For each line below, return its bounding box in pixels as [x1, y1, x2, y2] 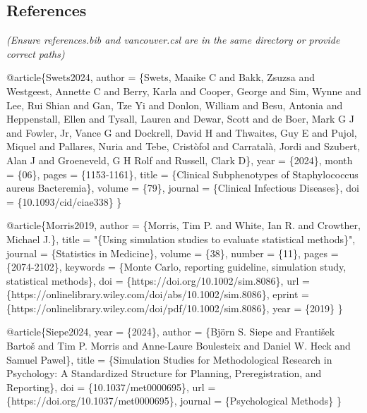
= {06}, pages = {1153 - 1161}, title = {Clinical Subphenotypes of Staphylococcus [6, 166, 359, 181]
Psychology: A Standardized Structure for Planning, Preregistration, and [6, 366, 322, 381]
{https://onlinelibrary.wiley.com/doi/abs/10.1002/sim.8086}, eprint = [6, 287, 309, 302]
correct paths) [6, 46, 65, 61]
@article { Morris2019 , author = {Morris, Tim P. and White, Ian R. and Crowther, [6, 218, 361, 233]
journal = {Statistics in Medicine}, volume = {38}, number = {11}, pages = [6, 245, 339, 260]
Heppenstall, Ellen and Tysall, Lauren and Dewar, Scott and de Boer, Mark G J [6, 111, 354, 126]
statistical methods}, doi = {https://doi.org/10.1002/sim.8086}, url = [6, 273, 310, 288]
